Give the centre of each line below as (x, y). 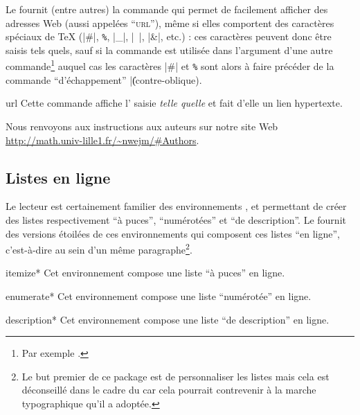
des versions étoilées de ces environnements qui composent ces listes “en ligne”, (173, 233)
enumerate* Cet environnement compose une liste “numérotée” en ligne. (159, 295)
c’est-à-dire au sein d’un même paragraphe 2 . (99, 248)
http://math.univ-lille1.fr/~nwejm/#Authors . (102, 140)
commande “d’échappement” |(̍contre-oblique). (104, 79)
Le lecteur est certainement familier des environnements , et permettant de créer (176, 206)
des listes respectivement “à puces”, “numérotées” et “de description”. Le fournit (176, 219)
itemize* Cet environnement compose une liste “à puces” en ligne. (145, 273)
